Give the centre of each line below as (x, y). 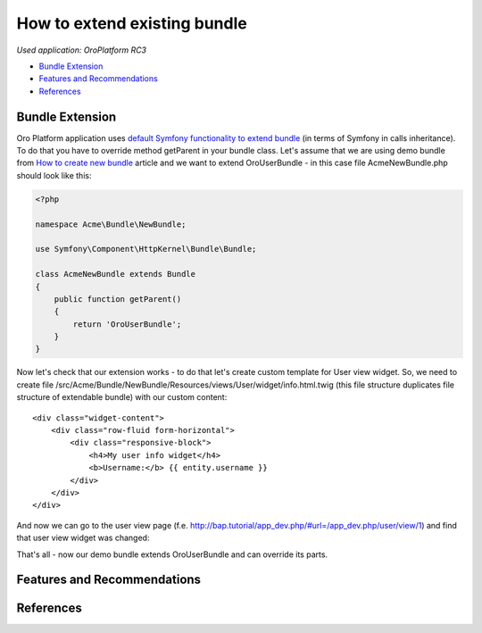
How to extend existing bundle (132, 23)
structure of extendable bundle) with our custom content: (122, 397)
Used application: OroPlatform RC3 (82, 50)
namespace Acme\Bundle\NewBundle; (111, 224)
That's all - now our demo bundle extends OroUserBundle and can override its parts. (172, 554)
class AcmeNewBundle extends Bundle (116, 274)
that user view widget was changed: (83, 538)
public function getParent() (118, 299)
